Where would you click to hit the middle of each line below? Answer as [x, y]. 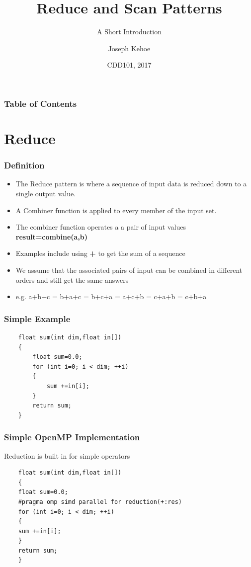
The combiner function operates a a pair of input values [101, 227]
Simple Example [37, 318]
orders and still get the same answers [72, 280]
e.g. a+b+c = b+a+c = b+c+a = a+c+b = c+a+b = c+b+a [111, 296]
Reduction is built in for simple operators [67, 455]
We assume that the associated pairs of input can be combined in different [129, 270]
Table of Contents [41, 103]
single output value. [46, 194]
